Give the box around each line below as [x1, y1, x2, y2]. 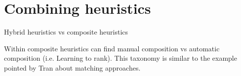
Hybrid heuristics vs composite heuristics [4, 27, 128, 37]
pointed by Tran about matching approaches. [4, 62, 141, 73]
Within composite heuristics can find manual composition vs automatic [4, 43, 220, 53]
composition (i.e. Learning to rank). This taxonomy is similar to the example [4, 53, 237, 63]
